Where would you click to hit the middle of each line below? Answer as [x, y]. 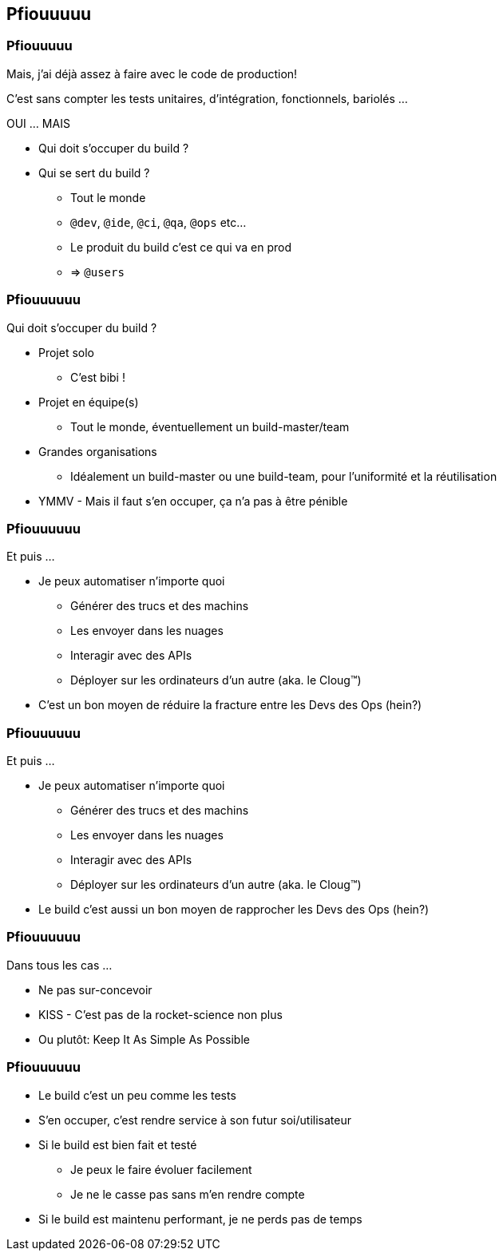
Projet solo [67, 352]
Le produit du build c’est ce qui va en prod [181, 247]
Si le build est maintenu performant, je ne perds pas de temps [200, 1219]
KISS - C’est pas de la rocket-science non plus [160, 1014]
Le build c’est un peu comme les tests [137, 1095]
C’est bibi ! [98, 377]
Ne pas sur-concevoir [95, 989]
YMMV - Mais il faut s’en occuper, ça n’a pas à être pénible [193, 501]
